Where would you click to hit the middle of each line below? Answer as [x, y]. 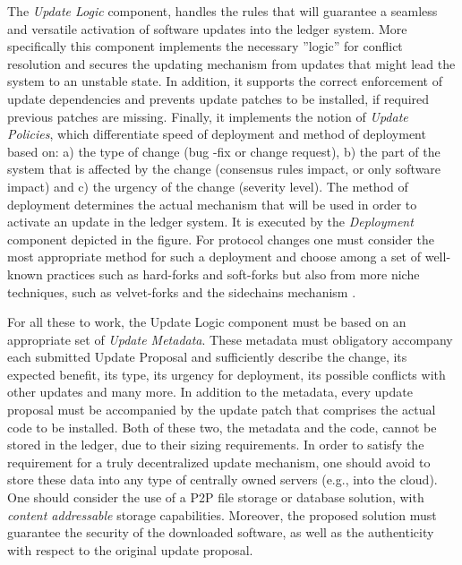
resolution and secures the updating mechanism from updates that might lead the [231, 63]
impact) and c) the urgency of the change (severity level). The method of [208, 186]
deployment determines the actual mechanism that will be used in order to [212, 204]
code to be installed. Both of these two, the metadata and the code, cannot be [222, 427]
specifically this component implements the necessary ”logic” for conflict [205, 46]
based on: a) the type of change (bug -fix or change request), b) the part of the [224, 151]
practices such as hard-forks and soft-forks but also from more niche [233, 274]
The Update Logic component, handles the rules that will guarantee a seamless [222, 11]
